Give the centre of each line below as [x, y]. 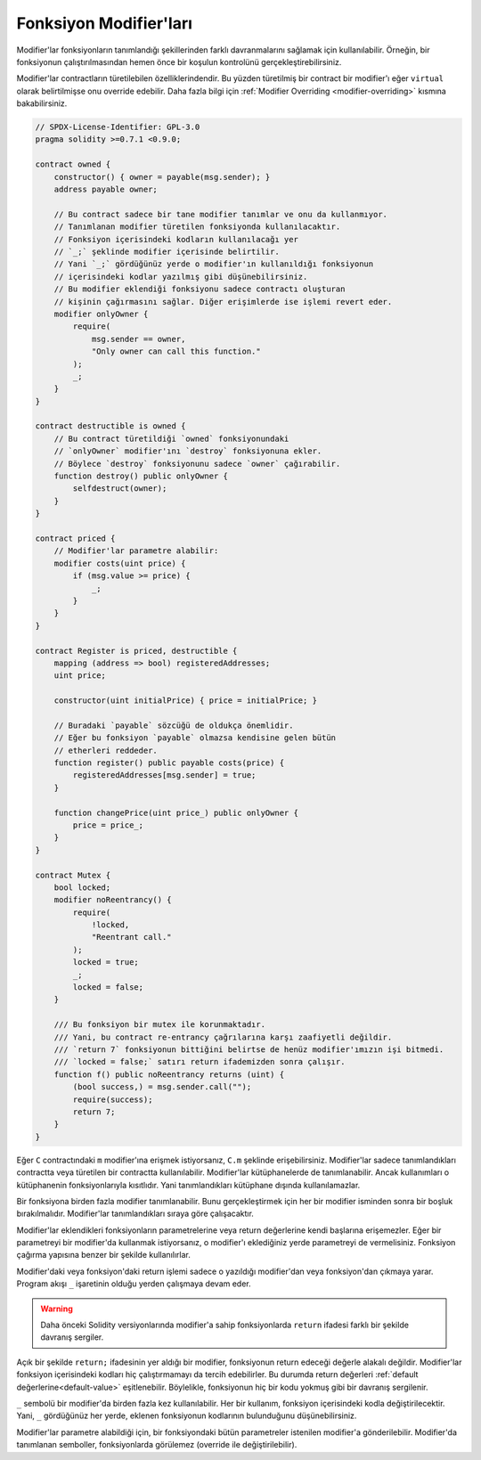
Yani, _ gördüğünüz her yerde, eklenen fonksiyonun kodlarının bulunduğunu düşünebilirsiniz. [187, 1415]
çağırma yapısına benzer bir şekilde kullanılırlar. [103, 1255]
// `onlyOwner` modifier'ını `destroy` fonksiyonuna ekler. [188, 451]
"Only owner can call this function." [176, 351]
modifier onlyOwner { [101, 314]
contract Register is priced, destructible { [136, 651]
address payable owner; [106, 190]
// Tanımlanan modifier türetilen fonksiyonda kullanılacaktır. [197, 227]
